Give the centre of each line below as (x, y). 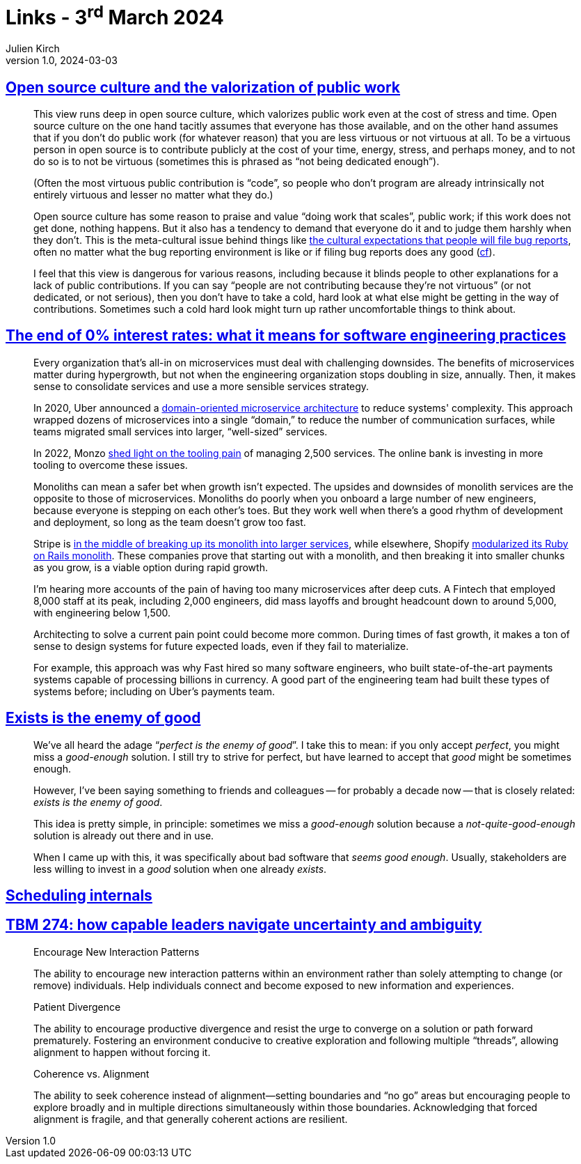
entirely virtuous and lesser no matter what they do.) (153, 194)
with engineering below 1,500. (102, 612)
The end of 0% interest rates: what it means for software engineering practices (286, 336)
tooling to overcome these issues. (111, 465)
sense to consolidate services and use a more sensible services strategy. (201, 386)
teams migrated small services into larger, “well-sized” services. (181, 431)
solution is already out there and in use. (124, 835)
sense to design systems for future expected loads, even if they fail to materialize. (221, 646)
